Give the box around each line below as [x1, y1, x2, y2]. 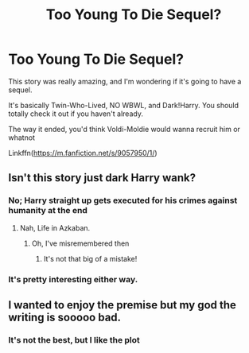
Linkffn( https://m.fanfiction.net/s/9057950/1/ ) [8, 148, 158, 157]
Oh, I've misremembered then [31, 239, 130, 248]
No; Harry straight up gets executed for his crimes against [8, 195, 238, 206]
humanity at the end [8, 205, 88, 216]
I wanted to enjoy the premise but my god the [8, 298, 237, 312]
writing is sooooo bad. [8, 310, 122, 324]
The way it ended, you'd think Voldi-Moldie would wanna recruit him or [8, 124, 241, 134]
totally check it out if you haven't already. [8, 109, 143, 118]
